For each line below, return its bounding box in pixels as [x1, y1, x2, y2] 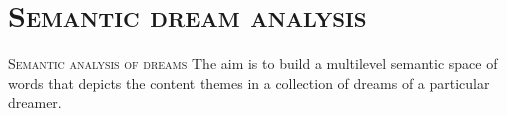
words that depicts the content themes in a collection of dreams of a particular [8, 72, 490, 93]
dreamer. [8, 92, 62, 113]
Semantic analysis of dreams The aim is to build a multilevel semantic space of [8, 53, 498, 74]
